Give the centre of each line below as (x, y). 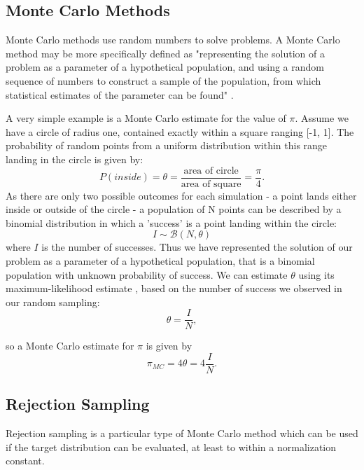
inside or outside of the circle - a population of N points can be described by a (174, 209)
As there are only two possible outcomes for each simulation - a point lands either (181, 195)
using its (316, 274)
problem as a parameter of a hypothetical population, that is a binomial (160, 260)
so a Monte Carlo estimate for (70, 346)
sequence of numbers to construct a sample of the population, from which (163, 80)
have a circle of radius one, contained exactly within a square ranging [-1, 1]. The (180, 131)
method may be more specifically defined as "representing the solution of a (165, 53)
